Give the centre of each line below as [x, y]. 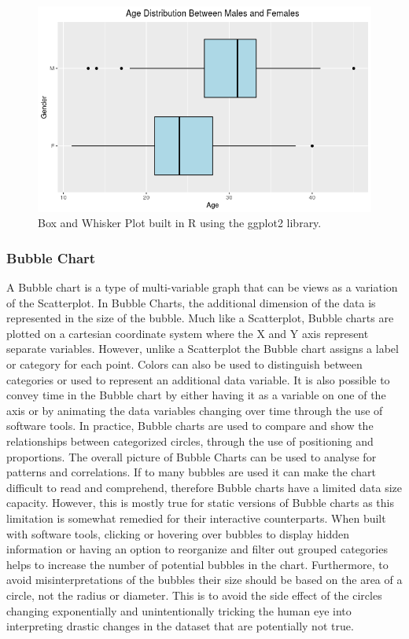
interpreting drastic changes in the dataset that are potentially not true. [180, 626]
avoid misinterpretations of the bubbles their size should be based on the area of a [204, 580]
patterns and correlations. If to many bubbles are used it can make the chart [191, 472]
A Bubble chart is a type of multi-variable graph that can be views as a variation [202, 287]
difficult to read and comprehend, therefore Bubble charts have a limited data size [204, 487]
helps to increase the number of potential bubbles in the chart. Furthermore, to [197, 564]
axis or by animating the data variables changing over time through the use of [195, 410]
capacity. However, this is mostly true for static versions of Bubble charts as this [200, 503]
